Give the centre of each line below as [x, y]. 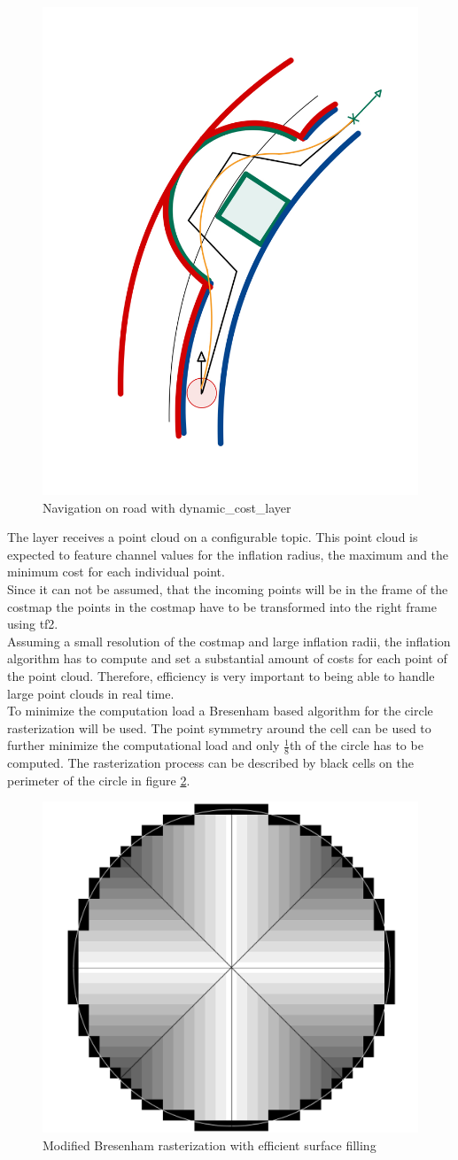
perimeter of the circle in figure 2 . [99, 780]
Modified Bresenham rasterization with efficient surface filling [210, 1145]
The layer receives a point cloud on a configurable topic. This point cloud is [213, 537]
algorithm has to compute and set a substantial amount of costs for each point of [227, 658]
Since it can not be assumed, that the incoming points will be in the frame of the [228, 588]
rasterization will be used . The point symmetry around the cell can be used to [219, 727]
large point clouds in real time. [91, 693]
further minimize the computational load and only [144, 745]
